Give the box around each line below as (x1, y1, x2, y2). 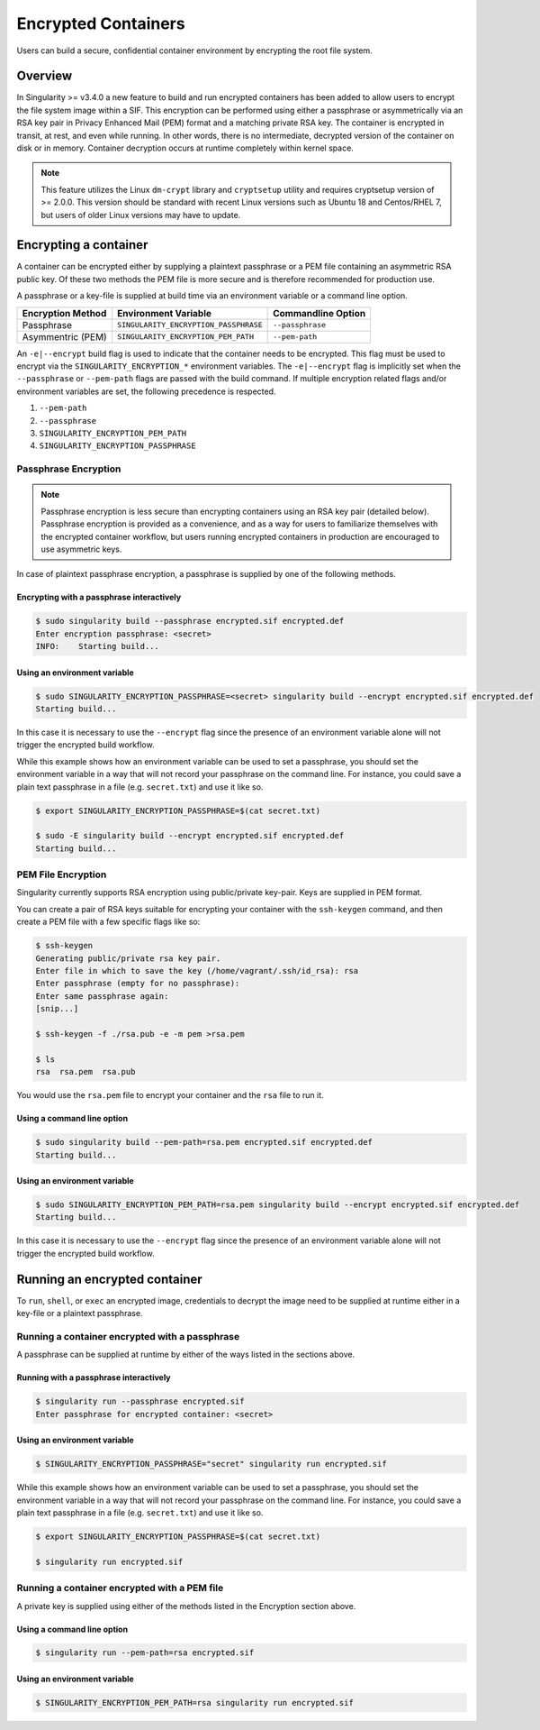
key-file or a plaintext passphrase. (16, 1308, 143, 1319)
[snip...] (35, 1003, 79, 1014)
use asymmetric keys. (40, 544, 122, 554)
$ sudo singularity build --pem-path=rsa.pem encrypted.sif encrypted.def (35, 1137, 373, 1148)
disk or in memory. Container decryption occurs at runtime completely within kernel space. (16, 142, 355, 153)
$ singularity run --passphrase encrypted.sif (35, 1396, 245, 1406)
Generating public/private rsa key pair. (35, 953, 221, 964)
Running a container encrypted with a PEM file (16, 1582, 224, 1595)
